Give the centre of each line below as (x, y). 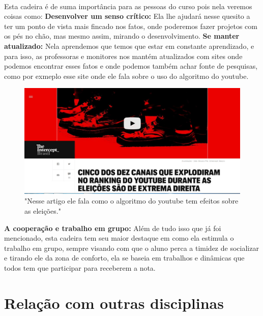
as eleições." (43, 210)
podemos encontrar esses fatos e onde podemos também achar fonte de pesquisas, (131, 66)
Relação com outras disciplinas (114, 303)
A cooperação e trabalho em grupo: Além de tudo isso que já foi (113, 228)
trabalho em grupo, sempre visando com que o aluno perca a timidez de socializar (131, 248)
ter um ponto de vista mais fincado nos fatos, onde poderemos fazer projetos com (131, 26)
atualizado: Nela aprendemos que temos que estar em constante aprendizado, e (129, 46)
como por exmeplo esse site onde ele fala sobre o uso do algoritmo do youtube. (126, 76)
